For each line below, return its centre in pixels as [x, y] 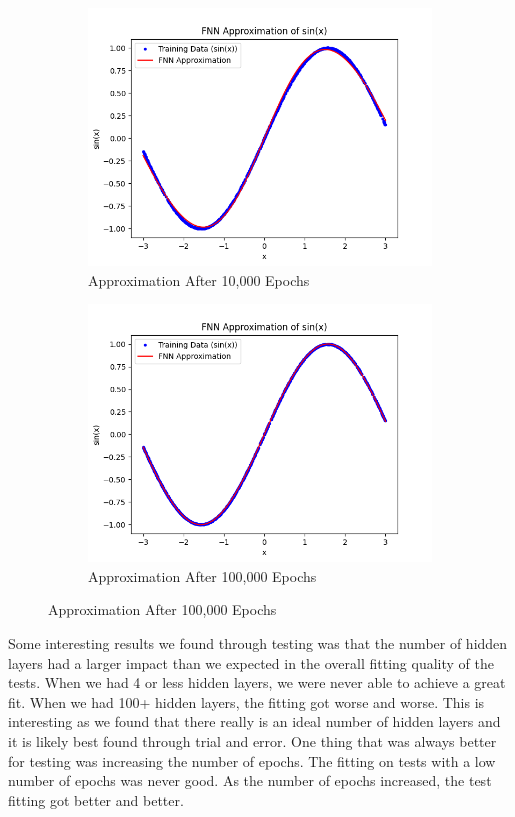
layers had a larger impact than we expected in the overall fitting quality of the [251, 662]
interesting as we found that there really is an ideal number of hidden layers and [254, 721]
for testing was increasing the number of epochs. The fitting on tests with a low [252, 760]
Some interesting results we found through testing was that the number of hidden [258, 642]
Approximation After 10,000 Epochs [199, 279]
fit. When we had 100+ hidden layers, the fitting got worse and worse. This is [246, 701]
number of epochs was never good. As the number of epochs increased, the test [250, 780]
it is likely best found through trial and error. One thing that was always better [252, 740]
